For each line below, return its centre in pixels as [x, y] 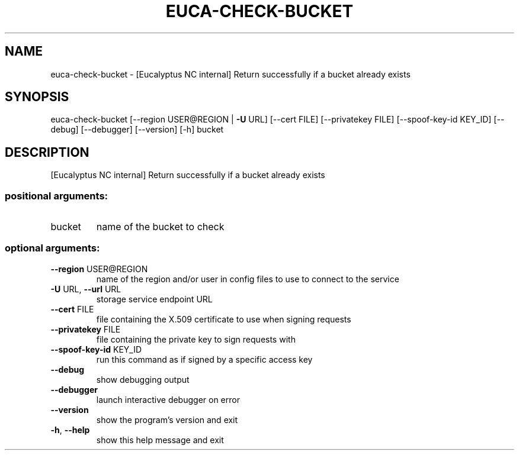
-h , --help [70, 430]
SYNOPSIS [37, 97]
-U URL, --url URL [86, 289]
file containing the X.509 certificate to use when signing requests [224, 319]
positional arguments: [57, 196]
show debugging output [143, 379]
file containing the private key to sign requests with [196, 339]
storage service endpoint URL [154, 299]
